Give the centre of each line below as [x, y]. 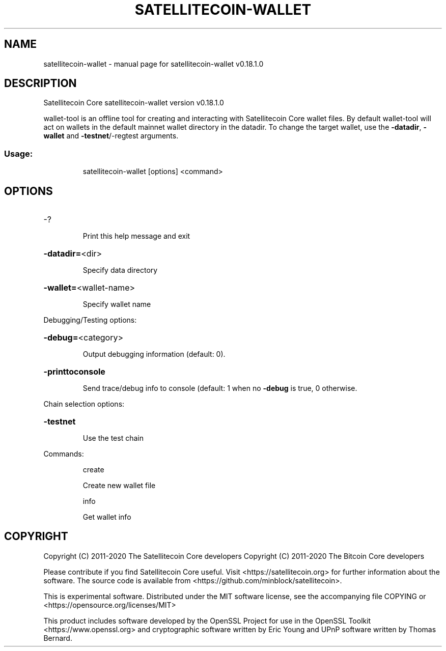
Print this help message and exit [136, 236]
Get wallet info [107, 517]
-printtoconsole [74, 372]
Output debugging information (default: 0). [154, 354]
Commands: [64, 454]
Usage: [19, 153]
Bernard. [58, 638]
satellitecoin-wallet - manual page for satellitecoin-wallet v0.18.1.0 [154, 64]
